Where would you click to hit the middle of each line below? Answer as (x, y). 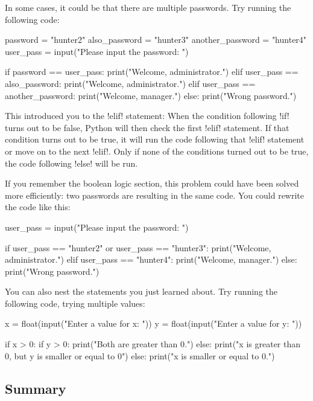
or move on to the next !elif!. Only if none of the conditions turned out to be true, (157, 151)
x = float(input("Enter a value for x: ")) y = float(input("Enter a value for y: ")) (153, 323)
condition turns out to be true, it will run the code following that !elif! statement (155, 139)
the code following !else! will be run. (71, 163)
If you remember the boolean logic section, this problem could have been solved (152, 183)
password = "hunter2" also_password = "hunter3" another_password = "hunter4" (156, 40)
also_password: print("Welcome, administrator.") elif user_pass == (130, 83)
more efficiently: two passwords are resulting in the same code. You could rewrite (155, 195)
